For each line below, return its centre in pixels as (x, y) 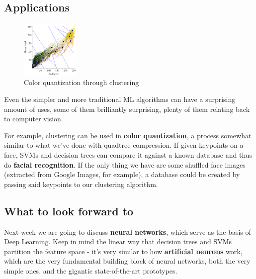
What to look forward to (69, 211)
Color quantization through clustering (82, 82)
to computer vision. (34, 119)
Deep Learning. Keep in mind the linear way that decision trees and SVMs (118, 241)
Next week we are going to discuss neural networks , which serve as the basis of (128, 232)
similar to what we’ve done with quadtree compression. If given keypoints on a (124, 145)
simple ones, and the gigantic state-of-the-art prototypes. (91, 270)
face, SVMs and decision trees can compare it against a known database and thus (128, 154)
